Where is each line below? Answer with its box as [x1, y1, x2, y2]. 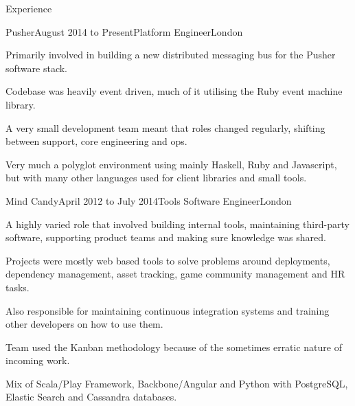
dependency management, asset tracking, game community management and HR [5, 267, 345, 281]
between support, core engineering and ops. [5, 134, 187, 148]
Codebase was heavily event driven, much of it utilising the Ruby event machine [5, 84, 343, 98]
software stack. [5, 60, 68, 75]
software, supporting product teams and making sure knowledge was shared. [5, 230, 326, 245]
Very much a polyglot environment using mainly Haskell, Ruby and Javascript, [5, 157, 337, 171]
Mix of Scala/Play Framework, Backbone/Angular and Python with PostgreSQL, [5, 376, 348, 390]
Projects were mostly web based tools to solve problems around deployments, [5, 253, 330, 267]
